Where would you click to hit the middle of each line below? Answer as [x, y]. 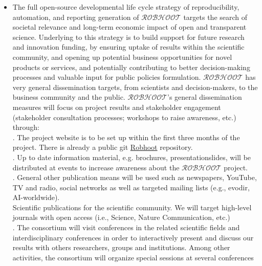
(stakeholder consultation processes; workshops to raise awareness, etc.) [124, 117]
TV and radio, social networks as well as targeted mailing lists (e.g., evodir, [131, 187]
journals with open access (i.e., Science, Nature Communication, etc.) [121, 217]
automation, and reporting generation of [76, 17]
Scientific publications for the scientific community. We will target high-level [132, 207]
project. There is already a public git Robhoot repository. [103, 147]
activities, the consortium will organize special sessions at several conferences [133, 257]
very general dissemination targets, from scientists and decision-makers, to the [135, 87]
